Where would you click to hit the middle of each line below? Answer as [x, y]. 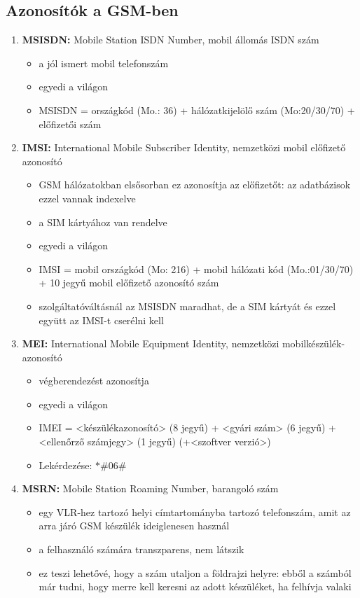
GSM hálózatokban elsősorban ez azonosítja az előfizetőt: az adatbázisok [195, 185]
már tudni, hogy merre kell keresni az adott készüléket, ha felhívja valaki [195, 586]
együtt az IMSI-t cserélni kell [101, 320]
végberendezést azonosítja [94, 381]
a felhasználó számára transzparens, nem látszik [141, 549]
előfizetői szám [70, 124]
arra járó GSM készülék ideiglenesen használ [134, 526]
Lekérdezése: [65, 465]
